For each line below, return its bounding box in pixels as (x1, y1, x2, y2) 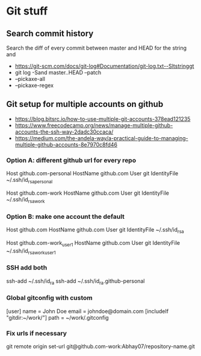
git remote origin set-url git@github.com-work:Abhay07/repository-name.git (6, 343, 196, 350)
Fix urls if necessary (6, 329, 67, 337)
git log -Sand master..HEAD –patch (14, 69, 102, 76)
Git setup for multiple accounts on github (6, 99, 164, 109)
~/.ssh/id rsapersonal (6, 176, 53, 185)
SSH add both (6, 264, 48, 272)
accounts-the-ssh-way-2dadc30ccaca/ (14, 128, 114, 135)
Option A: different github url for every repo (6, 156, 137, 164)
